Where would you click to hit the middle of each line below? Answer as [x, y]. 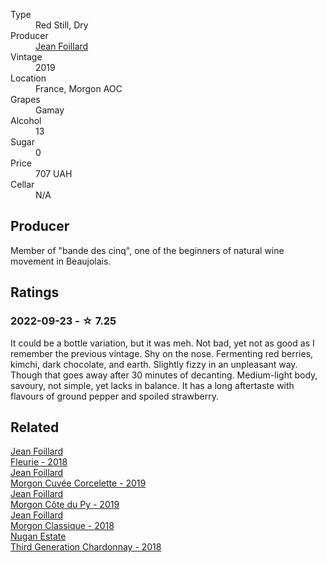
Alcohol [26, 120]
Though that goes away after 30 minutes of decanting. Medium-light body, [164, 375]
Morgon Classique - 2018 [62, 526]
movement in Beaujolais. [61, 261]
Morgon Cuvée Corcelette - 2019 [78, 483]
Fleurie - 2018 [39, 462]
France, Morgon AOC [79, 88]
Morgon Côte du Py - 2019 [65, 505]
